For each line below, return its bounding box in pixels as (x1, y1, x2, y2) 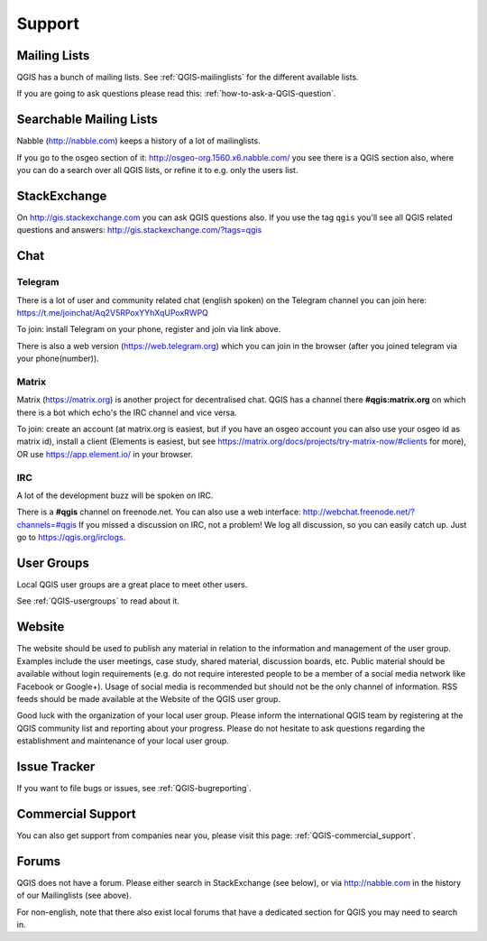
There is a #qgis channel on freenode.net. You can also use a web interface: (16, 506, 301, 518)
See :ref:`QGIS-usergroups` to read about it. (16, 595, 180, 606)
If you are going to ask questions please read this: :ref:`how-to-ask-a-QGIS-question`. (16, 88, 336, 99)
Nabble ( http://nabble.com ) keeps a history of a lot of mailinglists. (16, 135, 261, 146)
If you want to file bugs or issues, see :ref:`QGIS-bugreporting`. (16, 783, 252, 794)
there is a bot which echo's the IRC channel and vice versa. (16, 407, 238, 418)
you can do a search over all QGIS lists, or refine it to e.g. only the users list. (16, 165, 299, 176)
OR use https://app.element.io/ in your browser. (16, 448, 194, 459)
